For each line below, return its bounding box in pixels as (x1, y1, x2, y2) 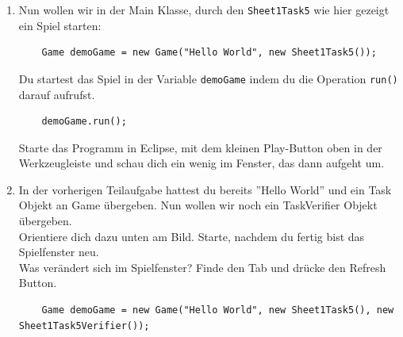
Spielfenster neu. (18, 243, 99, 260)
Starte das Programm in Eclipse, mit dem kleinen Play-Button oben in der (18, 139, 382, 155)
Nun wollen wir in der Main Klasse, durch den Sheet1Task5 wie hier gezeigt (18, 2, 390, 17)
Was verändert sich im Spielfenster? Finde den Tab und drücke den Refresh (18, 258, 386, 275)
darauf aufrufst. (18, 86, 95, 102)
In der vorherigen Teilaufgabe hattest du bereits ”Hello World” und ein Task (18, 181, 392, 197)
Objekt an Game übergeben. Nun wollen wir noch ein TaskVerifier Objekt (18, 197, 378, 213)
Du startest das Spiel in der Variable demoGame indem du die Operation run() (18, 70, 398, 86)
